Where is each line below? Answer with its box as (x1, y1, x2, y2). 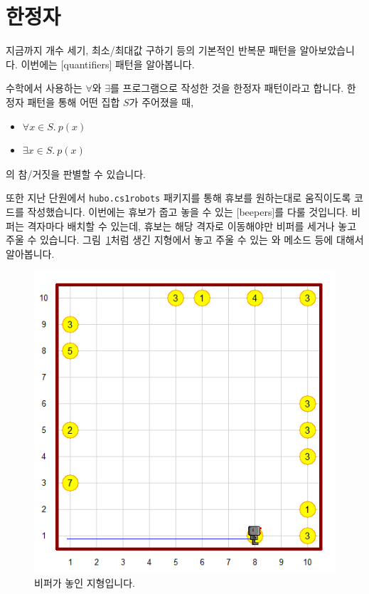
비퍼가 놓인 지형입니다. (34, 575, 136, 590)
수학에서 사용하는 (6, 80, 82, 95)
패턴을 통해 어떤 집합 (27, 94, 120, 109)
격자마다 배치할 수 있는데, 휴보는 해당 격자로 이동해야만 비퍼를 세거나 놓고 (27, 218, 357, 233)
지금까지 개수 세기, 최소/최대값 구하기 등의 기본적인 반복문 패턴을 (6, 43, 296, 58)
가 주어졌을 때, (129, 94, 194, 109)
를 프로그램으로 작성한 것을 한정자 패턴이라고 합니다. (110, 80, 344, 95)
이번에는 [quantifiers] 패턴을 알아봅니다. (21, 56, 195, 71)
